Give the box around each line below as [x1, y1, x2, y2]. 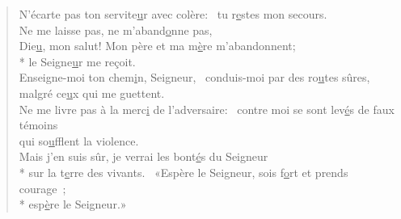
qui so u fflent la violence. [19, 132, 139, 149]
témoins [19, 116, 58, 133]
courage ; [19, 179, 66, 196]
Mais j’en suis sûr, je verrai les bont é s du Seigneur [19, 148, 268, 165]
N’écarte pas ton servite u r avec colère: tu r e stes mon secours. [19, 6, 327, 22]
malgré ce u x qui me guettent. [19, 84, 165, 101]
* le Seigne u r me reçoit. [19, 53, 136, 69]
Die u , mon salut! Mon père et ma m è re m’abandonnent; [19, 37, 296, 54]
